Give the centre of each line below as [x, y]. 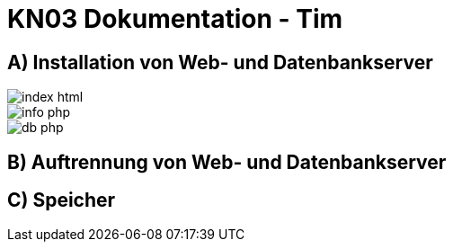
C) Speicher [62, 200]
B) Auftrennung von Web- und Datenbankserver [227, 162]
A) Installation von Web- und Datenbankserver [220, 62]
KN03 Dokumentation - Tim [175, 19]
